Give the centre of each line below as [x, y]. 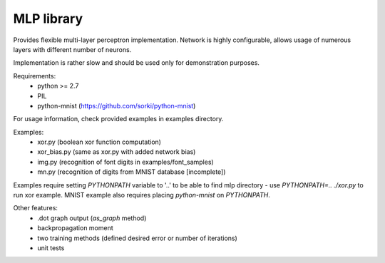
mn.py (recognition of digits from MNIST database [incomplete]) [132, 172]
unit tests [51, 248]
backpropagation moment [75, 228]
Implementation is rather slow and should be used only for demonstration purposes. [137, 63]
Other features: [36, 208]
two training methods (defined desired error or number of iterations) [138, 238]
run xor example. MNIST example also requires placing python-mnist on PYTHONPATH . [142, 195]
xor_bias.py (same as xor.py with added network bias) [117, 152]
